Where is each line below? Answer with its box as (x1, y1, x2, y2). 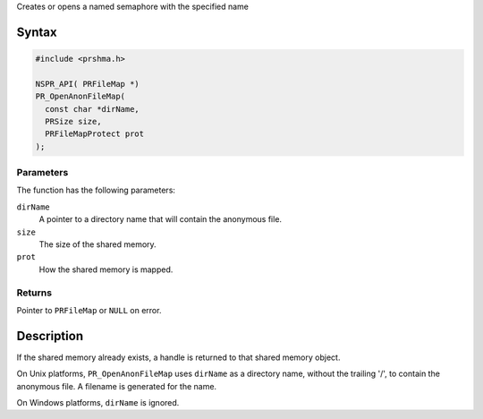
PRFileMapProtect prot (45, 129, 145, 139)
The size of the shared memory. (38, 239, 157, 250)
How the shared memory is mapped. (38, 264, 174, 275)
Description (16, 328, 84, 344)
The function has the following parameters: (16, 184, 176, 196)
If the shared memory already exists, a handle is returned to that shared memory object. (16, 352, 341, 363)
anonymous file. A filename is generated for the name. (16, 381, 217, 391)
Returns (16, 286, 53, 299)
